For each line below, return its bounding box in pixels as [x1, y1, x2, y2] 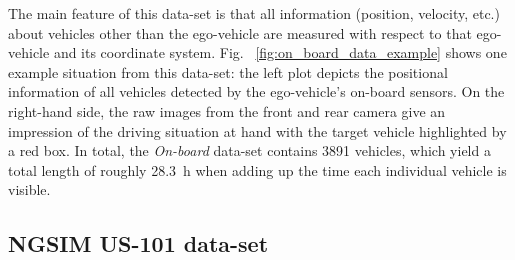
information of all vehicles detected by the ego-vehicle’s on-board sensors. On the [8, 81, 505, 102]
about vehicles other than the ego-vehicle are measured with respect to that [8, 22, 472, 43]
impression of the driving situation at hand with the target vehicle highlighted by [8, 120, 507, 141]
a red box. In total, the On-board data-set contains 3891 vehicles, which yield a [8, 140, 491, 161]
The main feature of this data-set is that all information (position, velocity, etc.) [8, 3, 500, 23]
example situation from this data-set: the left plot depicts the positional [8, 61, 448, 82]
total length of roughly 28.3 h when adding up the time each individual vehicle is [8, 159, 507, 180]
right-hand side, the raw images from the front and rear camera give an [8, 100, 446, 121]
